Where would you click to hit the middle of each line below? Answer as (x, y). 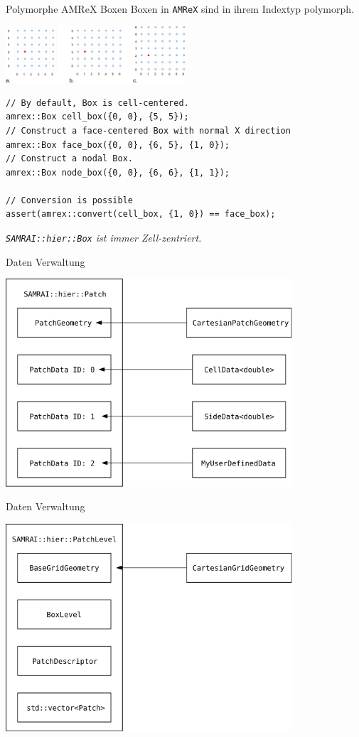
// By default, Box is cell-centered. (97, 103)
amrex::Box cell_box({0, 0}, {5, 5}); (97, 117)
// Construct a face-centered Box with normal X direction (148, 130)
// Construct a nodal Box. (69, 159)
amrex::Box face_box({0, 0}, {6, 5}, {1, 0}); (118, 145)
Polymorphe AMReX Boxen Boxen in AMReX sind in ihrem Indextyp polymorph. (180, 9)
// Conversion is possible (69, 200)
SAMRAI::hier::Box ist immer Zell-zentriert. (104, 238)
